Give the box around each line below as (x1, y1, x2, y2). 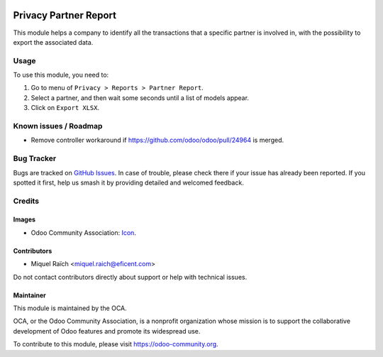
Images (13, 215, 35, 224)
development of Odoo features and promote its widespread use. (13, 326, 201, 335)
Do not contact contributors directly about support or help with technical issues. (13, 273, 248, 281)
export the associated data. (13, 38, 94, 46)
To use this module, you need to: (13, 71, 109, 79)
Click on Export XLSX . (30, 104, 99, 112)
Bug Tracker (13, 153, 57, 163)
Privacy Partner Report (13, 9, 117, 21)
